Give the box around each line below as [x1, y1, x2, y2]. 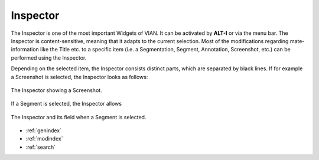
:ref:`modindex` [25, 135, 63, 142]
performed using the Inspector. [11, 54, 87, 61]
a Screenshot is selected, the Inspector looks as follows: [11, 73, 148, 80]
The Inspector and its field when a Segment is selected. [11, 113, 147, 120]
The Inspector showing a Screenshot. [11, 86, 103, 94]
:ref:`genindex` [25, 127, 62, 134]
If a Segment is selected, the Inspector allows [11, 100, 122, 107]
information [11, 46, 40, 53]
